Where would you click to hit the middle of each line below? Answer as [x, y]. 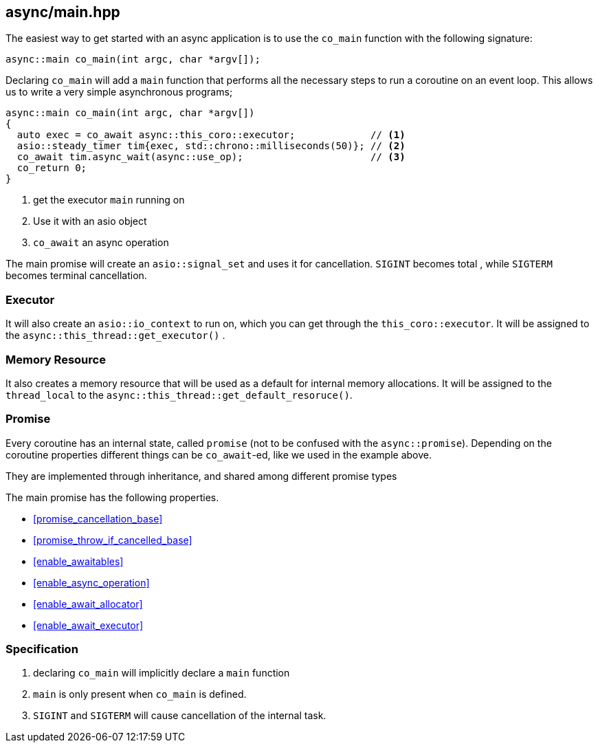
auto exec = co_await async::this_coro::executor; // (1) [211, 135]
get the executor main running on [109, 200]
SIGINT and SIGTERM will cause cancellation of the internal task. [180, 716]
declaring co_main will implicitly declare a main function [162, 673]
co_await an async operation [101, 243]
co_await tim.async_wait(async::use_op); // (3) [211, 157]
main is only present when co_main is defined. [140, 694]
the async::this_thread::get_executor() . [115, 335]
